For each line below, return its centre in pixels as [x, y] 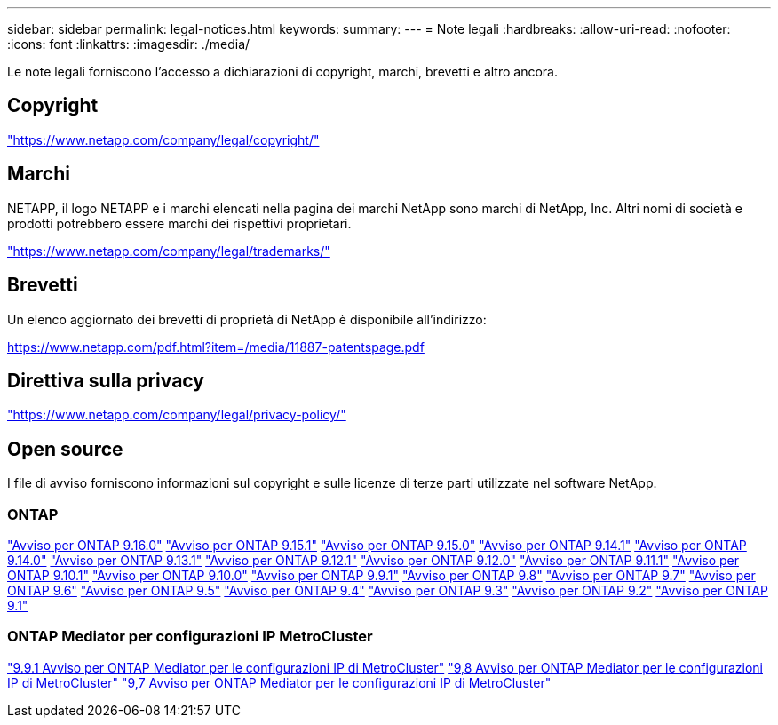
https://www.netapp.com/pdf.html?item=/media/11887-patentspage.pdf [216, 347]
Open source [65, 449]
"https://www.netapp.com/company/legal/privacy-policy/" [177, 415]
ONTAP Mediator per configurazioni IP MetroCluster [190, 637]
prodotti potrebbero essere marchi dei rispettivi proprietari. [179, 223]
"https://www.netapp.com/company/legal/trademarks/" [169, 251]
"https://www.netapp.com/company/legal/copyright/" [163, 139]
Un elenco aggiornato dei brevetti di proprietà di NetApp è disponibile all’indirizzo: [247, 319]
